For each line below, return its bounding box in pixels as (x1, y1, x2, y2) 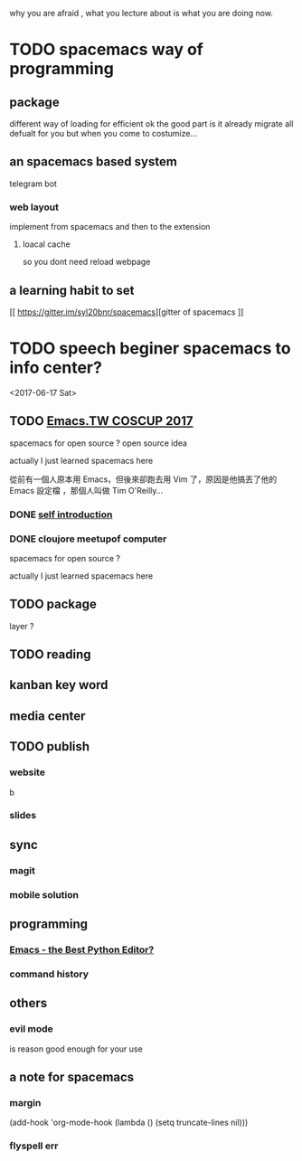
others (9, 996, 48, 1011)
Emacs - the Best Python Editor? (9, 944, 155, 957)
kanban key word (9, 677, 109, 693)
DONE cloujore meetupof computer (9, 533, 167, 545)
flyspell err (9, 1139, 59, 1152)
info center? (9, 357, 102, 378)
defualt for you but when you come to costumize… (9, 128, 198, 138)
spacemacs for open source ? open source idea (9, 438, 188, 448)
